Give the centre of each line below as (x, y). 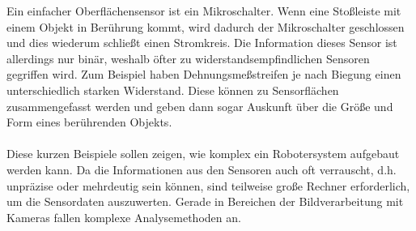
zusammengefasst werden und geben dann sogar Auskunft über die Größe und (200, 106)
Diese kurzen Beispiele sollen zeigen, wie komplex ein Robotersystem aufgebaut (203, 154)
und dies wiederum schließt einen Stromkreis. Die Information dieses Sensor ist (202, 43)
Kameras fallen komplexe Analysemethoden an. (124, 217)
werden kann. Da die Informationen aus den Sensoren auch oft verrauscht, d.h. (202, 169)
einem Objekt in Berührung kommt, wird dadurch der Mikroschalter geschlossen (206, 26)
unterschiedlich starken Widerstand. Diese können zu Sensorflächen (173, 90)
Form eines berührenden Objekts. (89, 122)
